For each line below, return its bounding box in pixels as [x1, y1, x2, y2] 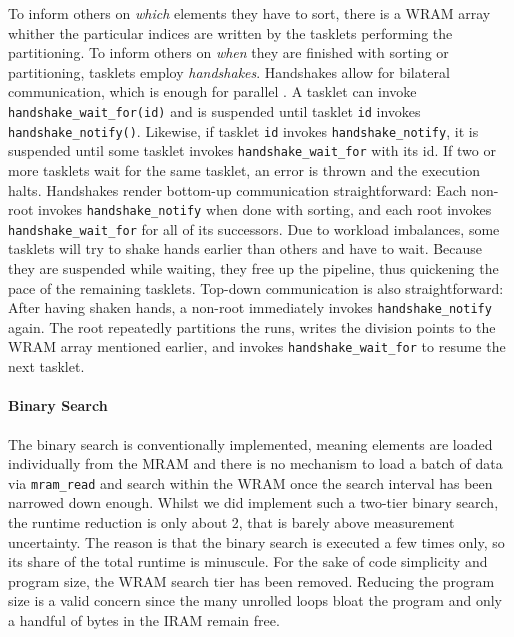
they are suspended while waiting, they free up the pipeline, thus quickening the [8, 258, 499, 279]
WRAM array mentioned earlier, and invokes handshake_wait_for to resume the [8, 336, 506, 357]
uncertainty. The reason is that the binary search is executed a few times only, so [8, 531, 505, 552]
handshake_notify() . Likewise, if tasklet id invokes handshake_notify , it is [8, 120, 479, 141]
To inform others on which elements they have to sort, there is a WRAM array [8, 3, 491, 23]
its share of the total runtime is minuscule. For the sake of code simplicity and [8, 551, 488, 572]
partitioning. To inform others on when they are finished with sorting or [8, 42, 449, 63]
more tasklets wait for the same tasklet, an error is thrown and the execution [8, 159, 480, 180]
